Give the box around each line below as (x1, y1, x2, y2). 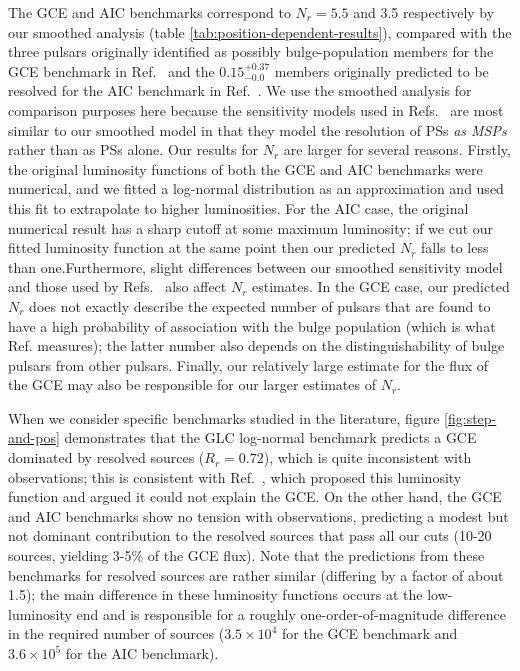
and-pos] (8, 427, 60, 448)
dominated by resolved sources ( (8, 447, 205, 468)
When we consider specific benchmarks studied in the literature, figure (8, 407, 440, 428)
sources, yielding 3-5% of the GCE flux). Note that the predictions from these (8, 545, 485, 566)
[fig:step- (444, 407, 497, 428)
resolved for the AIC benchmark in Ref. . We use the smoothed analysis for (8, 80, 472, 101)
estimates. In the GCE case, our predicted (252, 276, 510, 297)
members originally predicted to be (274, 60, 489, 81)
